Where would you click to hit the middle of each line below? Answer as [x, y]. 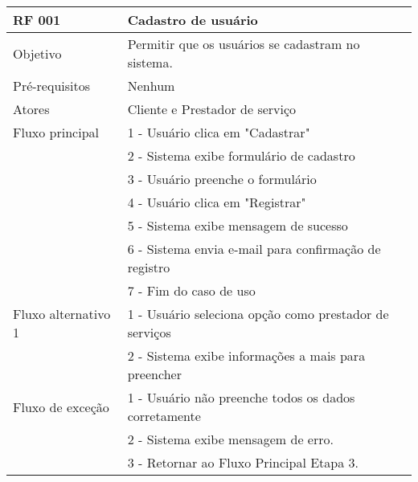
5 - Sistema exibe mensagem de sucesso [238, 225]
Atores [31, 109]
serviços [149, 332]
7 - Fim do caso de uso [191, 290]
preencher [154, 374]
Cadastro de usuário [193, 20]
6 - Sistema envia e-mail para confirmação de [254, 249]
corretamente [164, 416]
